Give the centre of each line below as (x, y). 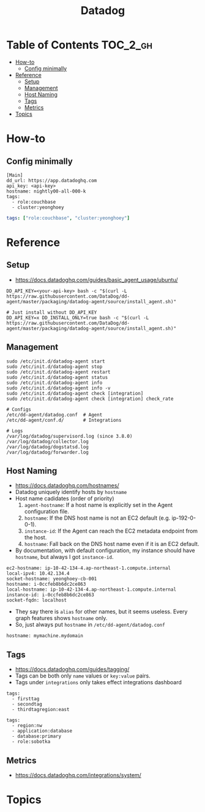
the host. (35, 537)
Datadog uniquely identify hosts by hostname (71, 492)
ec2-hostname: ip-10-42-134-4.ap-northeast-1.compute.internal (89, 568)
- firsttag (26, 699)
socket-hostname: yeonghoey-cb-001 (52, 579)
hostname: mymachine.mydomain (45, 636)
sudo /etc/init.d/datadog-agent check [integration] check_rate (90, 399)
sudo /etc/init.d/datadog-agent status (57, 377)
